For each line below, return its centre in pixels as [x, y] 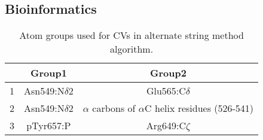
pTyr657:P [49, 126]
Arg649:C [166, 126]
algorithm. [132, 49]
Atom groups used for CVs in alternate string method [131, 35]
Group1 [48, 73]
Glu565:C [166, 91]
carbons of [114, 108]
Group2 [168, 73]
